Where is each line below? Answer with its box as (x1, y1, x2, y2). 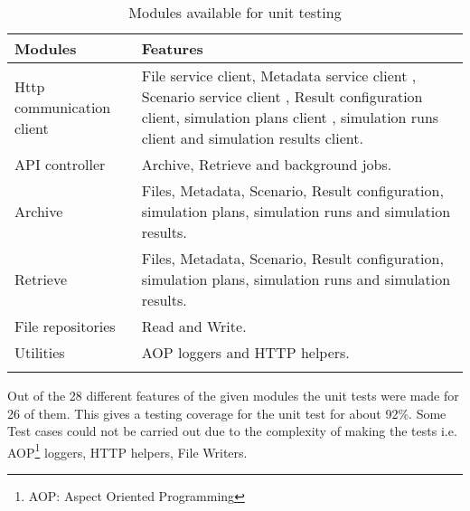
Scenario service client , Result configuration (141, 86, 423, 107)
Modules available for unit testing (128, 2, 342, 23)
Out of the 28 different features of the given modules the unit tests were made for (7, 386, 459, 404)
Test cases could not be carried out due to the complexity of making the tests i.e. (7, 421, 457, 440)
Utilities (14, 342, 65, 363)
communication (14, 96, 111, 118)
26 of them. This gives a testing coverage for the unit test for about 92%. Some (7, 403, 446, 422)
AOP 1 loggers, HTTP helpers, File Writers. (7, 440, 248, 461)
